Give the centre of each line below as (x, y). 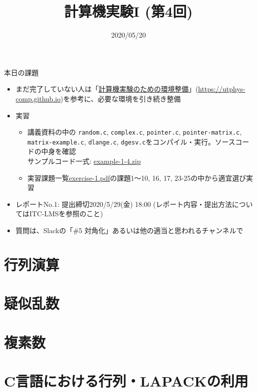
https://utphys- (222, 89)
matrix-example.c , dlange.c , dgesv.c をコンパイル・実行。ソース (131, 141)
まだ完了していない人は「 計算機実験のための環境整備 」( (107, 89)
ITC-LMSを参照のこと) (66, 214)
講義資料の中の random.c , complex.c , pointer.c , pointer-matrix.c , (134, 132)
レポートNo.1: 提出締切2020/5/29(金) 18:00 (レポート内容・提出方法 (124, 204)
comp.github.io (38, 98)
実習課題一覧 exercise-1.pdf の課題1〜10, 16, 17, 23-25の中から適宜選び (137, 177)
